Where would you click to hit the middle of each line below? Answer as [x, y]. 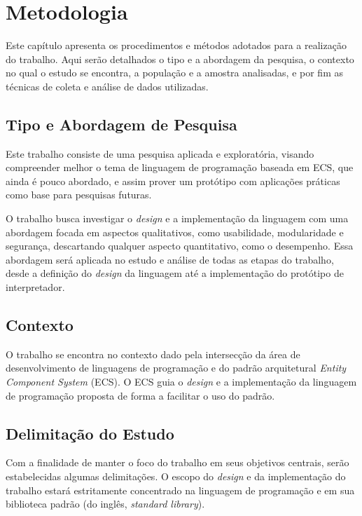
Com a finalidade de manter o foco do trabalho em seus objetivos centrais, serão [177, 462]
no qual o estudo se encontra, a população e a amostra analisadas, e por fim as [174, 73]
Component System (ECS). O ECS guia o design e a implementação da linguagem [181, 382]
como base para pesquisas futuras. [79, 195]
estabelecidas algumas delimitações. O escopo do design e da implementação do [176, 476]
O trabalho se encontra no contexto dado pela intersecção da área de [153, 354]
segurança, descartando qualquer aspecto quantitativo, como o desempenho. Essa [180, 246]
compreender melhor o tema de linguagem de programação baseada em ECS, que [180, 167]
